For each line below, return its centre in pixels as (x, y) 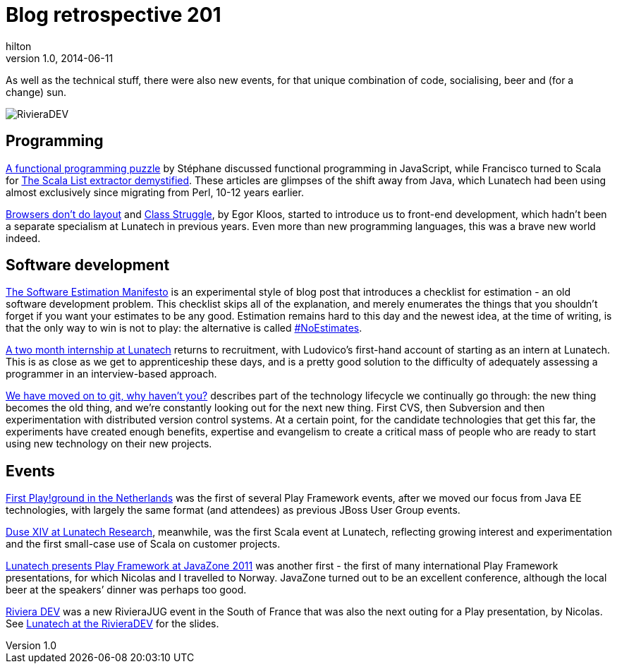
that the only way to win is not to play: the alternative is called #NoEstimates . (184, 328)
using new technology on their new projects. (109, 444)
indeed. (23, 238)
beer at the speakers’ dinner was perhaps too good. (126, 590)
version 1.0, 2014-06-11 (60, 58)
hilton (19, 46)
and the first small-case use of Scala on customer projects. (143, 544)
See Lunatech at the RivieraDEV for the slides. (112, 624)
